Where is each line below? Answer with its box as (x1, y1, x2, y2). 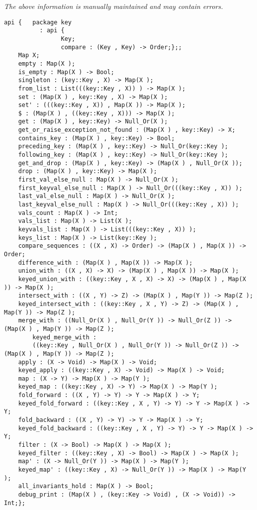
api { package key (4, 18, 72, 26)
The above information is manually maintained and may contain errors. (4, 1, 223, 11)
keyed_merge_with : (32, 333, 97, 341)
